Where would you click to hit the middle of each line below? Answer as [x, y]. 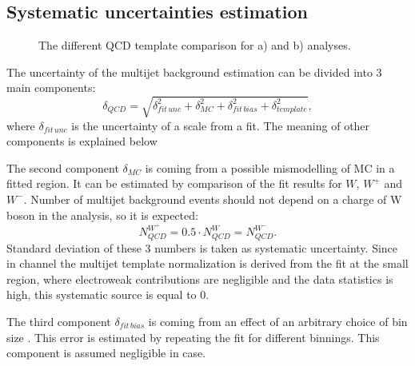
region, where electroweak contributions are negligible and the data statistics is [200, 278]
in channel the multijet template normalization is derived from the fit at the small [207, 263]
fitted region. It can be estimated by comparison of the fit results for [174, 183]
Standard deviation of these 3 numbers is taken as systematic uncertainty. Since [202, 247]
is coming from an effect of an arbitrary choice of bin [278, 321]
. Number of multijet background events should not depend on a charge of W [213, 199]
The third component [59, 321]
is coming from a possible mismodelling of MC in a [270, 167]
